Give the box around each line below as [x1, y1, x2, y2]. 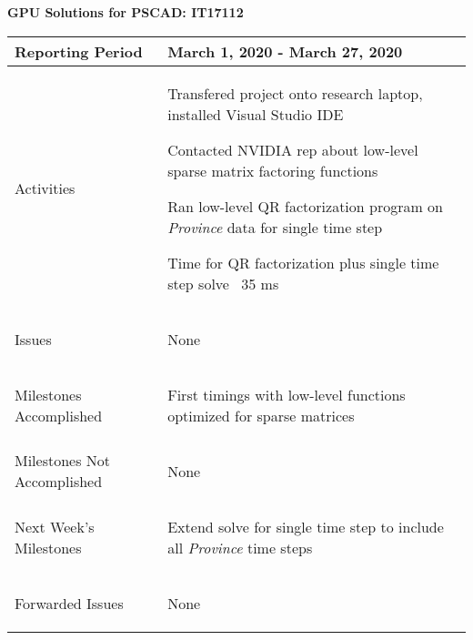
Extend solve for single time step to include [167, 515, 444, 537]
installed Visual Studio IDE [167, 103, 344, 125]
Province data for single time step [167, 216, 383, 238]
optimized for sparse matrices [167, 404, 355, 426]
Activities [15, 178, 75, 199]
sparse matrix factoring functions [167, 159, 378, 181]
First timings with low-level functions [167, 383, 406, 405]
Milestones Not [15, 450, 111, 472]
